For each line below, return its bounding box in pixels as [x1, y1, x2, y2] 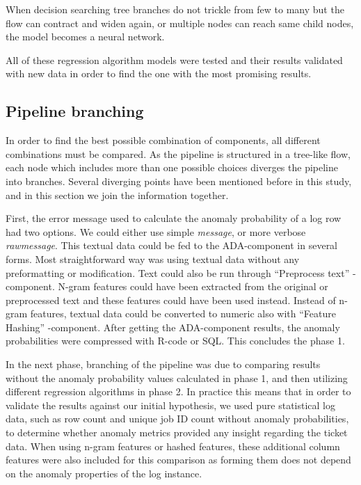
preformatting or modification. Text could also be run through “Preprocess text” [6, 265, 350, 280]
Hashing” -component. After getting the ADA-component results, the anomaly [6, 319, 340, 334]
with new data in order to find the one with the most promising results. [6, 66, 312, 81]
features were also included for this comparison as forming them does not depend [6, 452, 351, 467]
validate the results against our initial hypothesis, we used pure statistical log [6, 397, 336, 412]
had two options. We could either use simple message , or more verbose [6, 224, 306, 239]
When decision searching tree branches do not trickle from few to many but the [6, 2, 344, 16]
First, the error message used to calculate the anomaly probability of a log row [6, 211, 342, 225]
